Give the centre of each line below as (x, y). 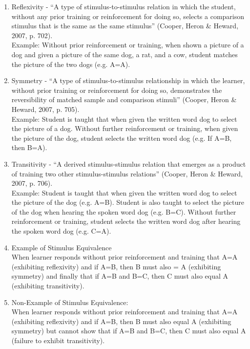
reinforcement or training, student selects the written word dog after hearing (126, 221)
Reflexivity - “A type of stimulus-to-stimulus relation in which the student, (124, 6)
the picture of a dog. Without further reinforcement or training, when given (125, 128)
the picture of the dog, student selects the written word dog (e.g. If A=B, (122, 138)
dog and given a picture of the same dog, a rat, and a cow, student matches (125, 54)
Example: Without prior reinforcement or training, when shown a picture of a (128, 45)
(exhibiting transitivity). (48, 286)
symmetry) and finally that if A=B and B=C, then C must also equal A (120, 276)
